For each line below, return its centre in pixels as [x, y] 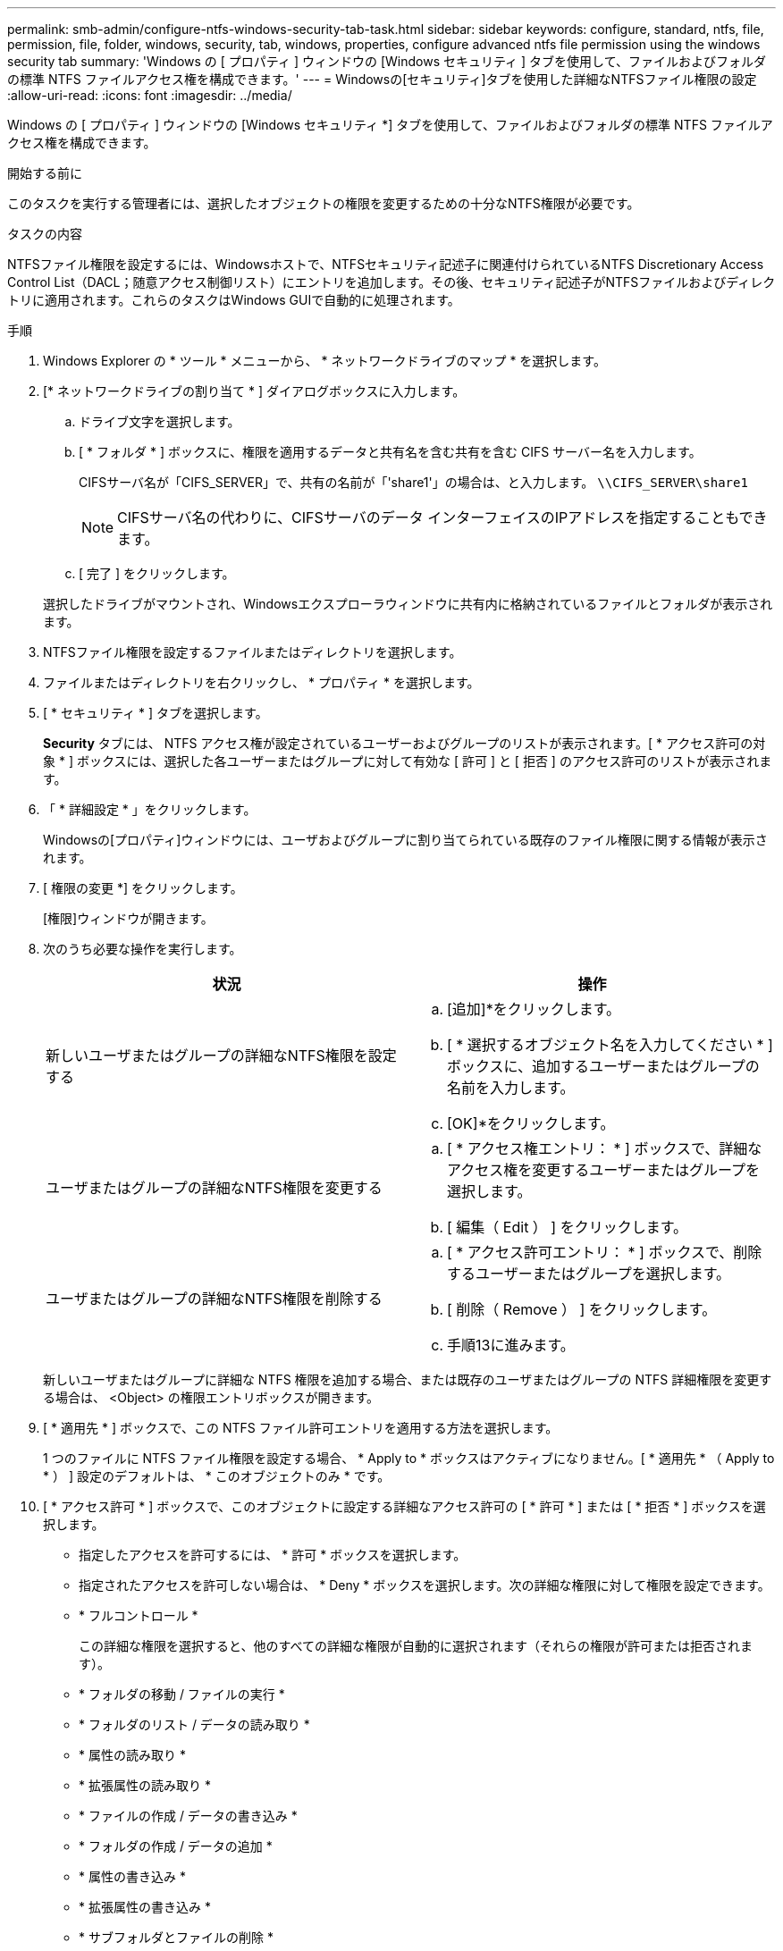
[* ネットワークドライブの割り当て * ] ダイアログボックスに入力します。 [254, 391]
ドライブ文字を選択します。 [160, 421]
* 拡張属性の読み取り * [145, 1785]
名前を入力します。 [511, 1088]
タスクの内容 [45, 234]
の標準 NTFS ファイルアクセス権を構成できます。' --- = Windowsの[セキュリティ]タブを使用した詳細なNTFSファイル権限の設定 [382, 79]
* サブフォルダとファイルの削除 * [176, 1937]
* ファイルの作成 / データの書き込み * [188, 1816]
